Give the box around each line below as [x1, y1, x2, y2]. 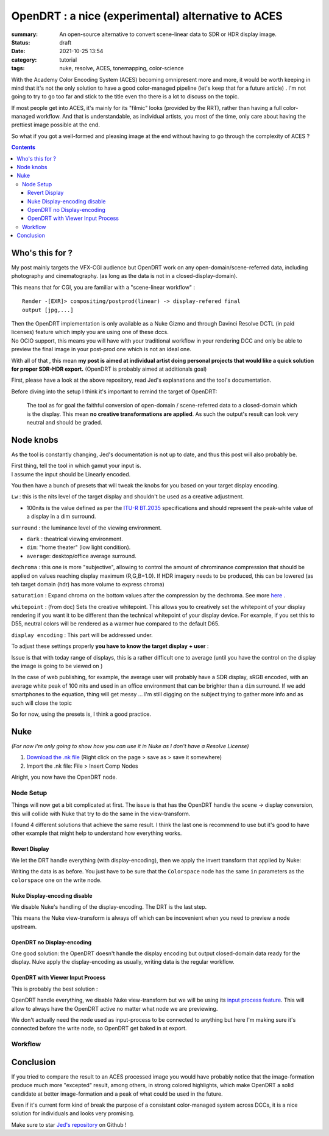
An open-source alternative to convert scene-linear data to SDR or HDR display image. [59, 31, 277, 38]
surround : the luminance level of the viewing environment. [11, 524, 162, 531]
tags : [11, 65, 25, 72]
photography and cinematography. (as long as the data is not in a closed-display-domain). [11, 272, 238, 280]
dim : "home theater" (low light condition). [26, 544, 131, 551]
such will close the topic [11, 699, 73, 707]
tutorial [59, 56, 77, 64]
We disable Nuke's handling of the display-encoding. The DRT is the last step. [11, 903, 207, 910]
